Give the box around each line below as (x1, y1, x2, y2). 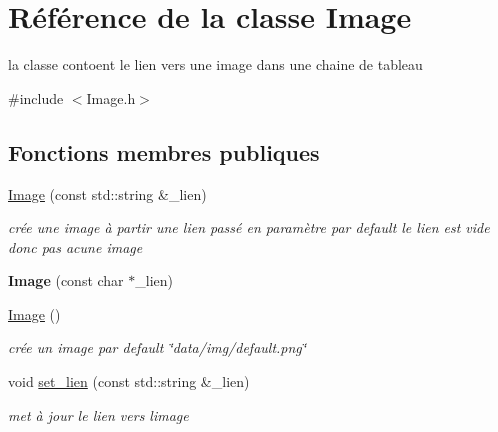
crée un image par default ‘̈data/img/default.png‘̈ (8, 337, 307, 358)
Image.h (86, 87, 136, 108)
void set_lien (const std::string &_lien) (8, 371, 250, 392)
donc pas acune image (8, 236, 143, 257)
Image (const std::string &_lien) (8, 183, 207, 204)
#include (8, 87, 64, 108)
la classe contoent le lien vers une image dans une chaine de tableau (8, 54, 423, 75)
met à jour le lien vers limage (8, 404, 189, 425)
